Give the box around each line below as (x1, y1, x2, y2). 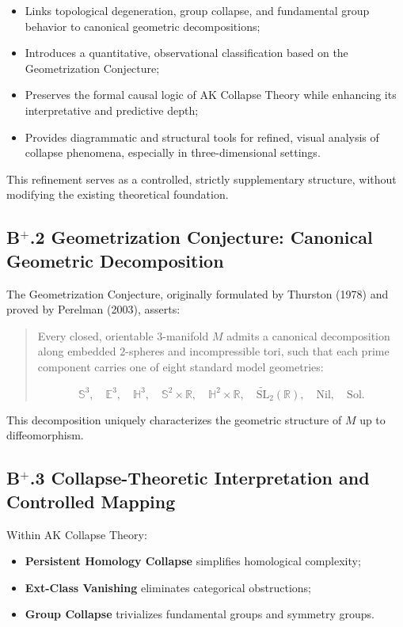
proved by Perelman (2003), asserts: (6, 301, 181, 317)
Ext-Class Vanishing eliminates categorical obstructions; (25, 579, 311, 595)
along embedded (37, 343, 116, 359)
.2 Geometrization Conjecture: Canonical (29, 225, 373, 249)
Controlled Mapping (6, 488, 176, 513)
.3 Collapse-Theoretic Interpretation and (29, 465, 370, 490)
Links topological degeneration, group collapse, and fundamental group (25, 2, 370, 18)
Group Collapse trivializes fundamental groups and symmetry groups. (25, 606, 374, 622)
